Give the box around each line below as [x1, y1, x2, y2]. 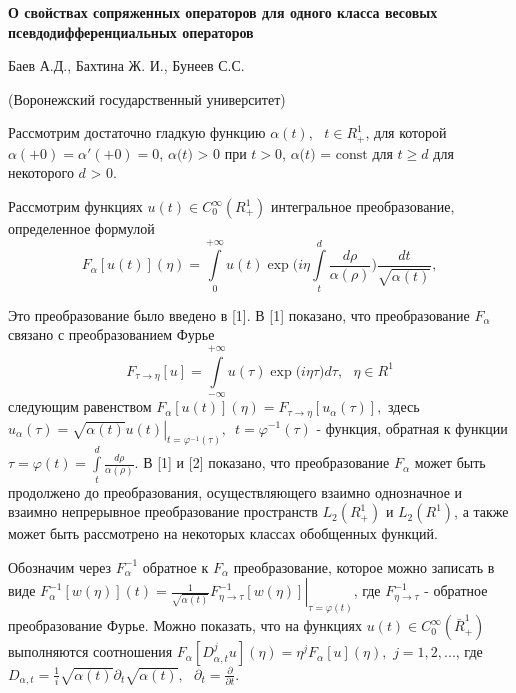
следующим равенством [8, 396, 152, 417]
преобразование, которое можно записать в [233, 556, 495, 577]
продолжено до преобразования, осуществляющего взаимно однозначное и [8, 481, 462, 502]
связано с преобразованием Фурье [8, 324, 215, 345]
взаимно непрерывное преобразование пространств [8, 501, 318, 522]
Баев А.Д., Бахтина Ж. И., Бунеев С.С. [8, 55, 245, 76]
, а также [454, 501, 509, 522]
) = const [310, 147, 368, 162]
